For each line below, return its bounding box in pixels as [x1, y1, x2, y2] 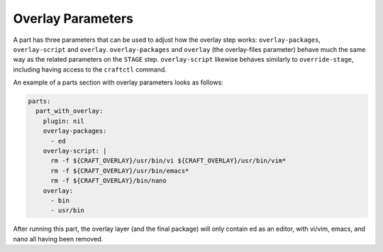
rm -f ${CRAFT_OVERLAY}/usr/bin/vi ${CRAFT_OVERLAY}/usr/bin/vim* [50, 157, 287, 165]
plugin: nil [43, 117, 85, 125]
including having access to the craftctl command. [13, 65, 167, 74]
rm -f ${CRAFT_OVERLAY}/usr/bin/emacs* [50, 167, 189, 175]
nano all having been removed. [13, 234, 104, 243]
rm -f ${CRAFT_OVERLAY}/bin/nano [50, 177, 167, 185]
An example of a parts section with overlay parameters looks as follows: [13, 78, 223, 87]
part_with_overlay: [35, 107, 104, 115]
